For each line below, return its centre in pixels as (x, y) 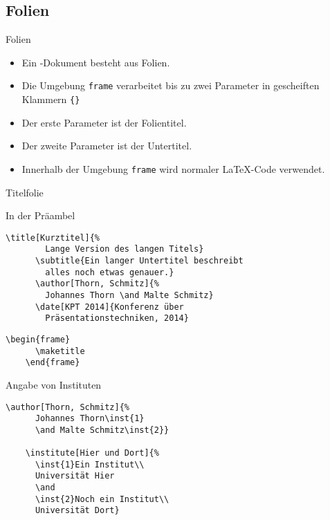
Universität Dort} (77, 511)
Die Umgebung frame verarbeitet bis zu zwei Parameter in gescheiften (171, 85)
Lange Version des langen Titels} (125, 249)
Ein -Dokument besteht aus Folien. (96, 62)
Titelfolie (25, 192)
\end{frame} (53, 363)
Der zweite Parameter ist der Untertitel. (107, 146)
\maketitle (60, 351)
